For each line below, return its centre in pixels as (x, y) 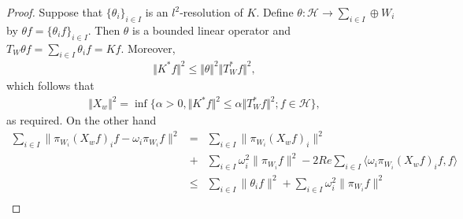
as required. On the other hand (81, 120)
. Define (275, 12)
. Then (104, 30)
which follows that (50, 85)
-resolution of (211, 12)
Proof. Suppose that (55, 12)
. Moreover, (148, 48)
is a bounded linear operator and (211, 30)
